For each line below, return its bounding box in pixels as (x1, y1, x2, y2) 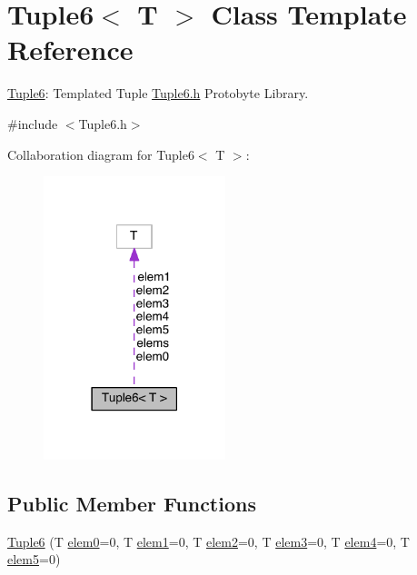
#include (7, 114, 58, 133)
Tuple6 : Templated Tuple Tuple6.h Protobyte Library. (7, 84, 309, 103)
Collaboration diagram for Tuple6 (7, 144, 194, 164)
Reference (7, 31, 134, 68)
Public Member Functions (7, 489, 256, 517)
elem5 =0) (7, 550, 61, 569)
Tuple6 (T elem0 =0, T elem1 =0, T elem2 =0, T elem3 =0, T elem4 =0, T (7, 531, 410, 550)
